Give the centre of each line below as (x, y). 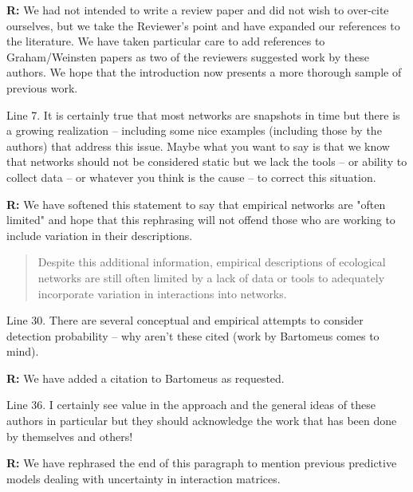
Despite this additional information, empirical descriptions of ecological (212, 262)
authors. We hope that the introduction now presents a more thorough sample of (204, 72)
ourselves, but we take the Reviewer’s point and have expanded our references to (203, 25)
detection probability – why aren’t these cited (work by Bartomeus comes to (193, 335)
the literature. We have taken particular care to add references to (166, 41)
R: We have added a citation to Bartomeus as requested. (146, 378)
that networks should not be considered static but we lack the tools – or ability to (207, 161)
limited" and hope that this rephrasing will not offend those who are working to (201, 220)
